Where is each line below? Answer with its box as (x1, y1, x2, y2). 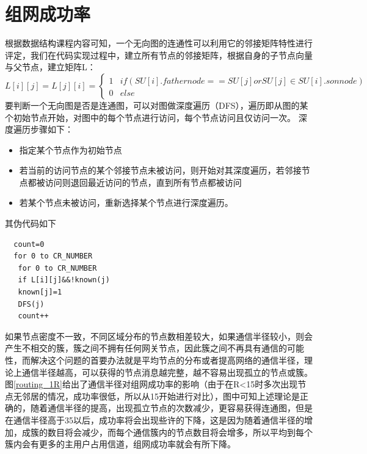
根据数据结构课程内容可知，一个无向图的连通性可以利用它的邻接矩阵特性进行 (5, 37, 313, 49)
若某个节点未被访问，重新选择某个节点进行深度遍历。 (19, 196, 233, 209)
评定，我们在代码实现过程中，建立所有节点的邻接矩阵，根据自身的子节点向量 (5, 48, 313, 61)
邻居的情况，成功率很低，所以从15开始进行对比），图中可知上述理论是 (21, 389, 300, 402)
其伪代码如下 (5, 217, 56, 230)
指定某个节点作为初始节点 (19, 143, 122, 156)
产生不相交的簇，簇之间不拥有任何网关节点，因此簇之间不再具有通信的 (5, 342, 287, 354)
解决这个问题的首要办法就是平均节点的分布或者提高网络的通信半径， (30, 354, 304, 366)
